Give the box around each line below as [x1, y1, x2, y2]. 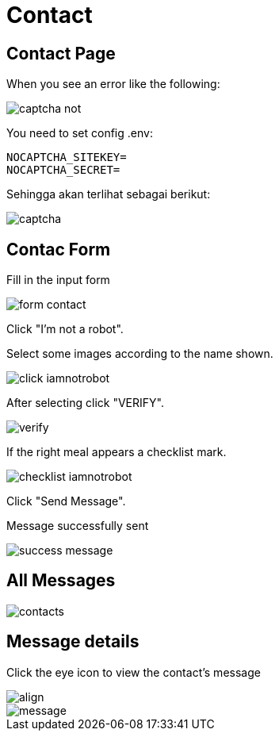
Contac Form [6, 239, 111, 259]
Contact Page [6, 43, 116, 63]
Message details [6, 631, 139, 652]
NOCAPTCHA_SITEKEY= [6, 151, 127, 164]
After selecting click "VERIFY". [6, 396, 164, 410]
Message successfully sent [6, 519, 149, 533]
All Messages [6, 570, 116, 591]
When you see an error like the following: [6, 77, 220, 91]
